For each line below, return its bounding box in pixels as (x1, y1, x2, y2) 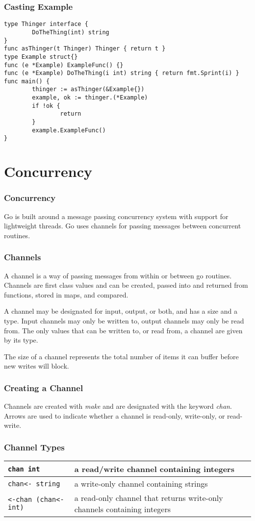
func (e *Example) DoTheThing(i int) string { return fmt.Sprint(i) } (4, 70, 239, 77)
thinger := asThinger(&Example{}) (32, 86, 145, 93)
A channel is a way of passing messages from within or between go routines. (4, 270, 232, 280)
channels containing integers (74, 503, 171, 515)
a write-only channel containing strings (74, 478, 208, 490)
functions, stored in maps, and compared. (4, 289, 128, 299)
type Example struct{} (4, 53, 78, 60)
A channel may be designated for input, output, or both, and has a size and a (4, 306, 237, 316)
